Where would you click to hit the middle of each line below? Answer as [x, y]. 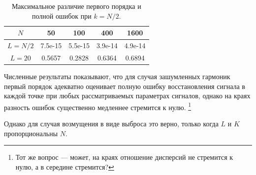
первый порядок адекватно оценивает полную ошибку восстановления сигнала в [125, 86]
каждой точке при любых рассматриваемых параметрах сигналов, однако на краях [127, 96]
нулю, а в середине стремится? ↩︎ [65, 166]
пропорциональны [31, 133]
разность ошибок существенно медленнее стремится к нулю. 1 [98, 106]
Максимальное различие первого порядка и [76, 6]
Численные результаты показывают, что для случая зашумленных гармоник [117, 76]
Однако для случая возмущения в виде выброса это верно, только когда [111, 123]
